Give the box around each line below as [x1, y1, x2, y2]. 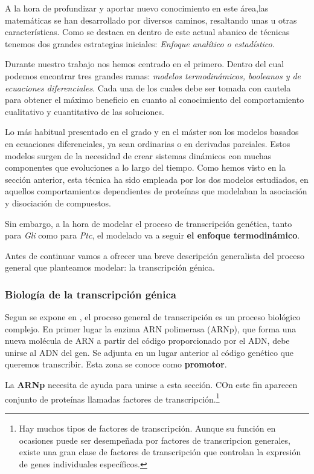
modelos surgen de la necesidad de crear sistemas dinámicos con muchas [5, 149, 272, 162]
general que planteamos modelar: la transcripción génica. [5, 261, 215, 274]
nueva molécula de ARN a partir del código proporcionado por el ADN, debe [5, 334, 290, 347]
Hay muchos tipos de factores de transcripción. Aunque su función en [19, 421, 276, 434]
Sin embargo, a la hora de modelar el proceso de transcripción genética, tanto [5, 217, 292, 229]
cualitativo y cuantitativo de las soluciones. [5, 105, 164, 117]
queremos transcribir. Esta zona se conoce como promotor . [5, 358, 227, 370]
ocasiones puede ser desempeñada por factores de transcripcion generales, [19, 433, 290, 446]
